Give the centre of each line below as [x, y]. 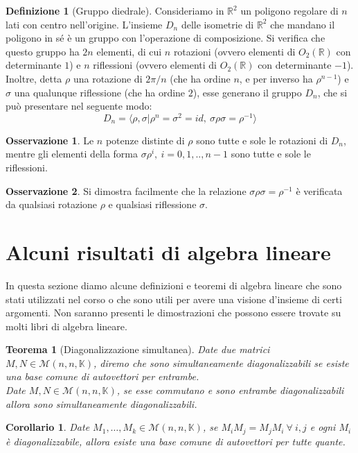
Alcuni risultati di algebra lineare [168, 251]
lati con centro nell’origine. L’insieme [84, 24]
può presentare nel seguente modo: [79, 106]
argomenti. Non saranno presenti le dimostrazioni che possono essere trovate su [173, 313]
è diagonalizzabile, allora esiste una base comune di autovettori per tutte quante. [176, 441]
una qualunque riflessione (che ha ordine [100, 92]
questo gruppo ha [43, 51]
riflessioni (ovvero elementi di [155, 65]
